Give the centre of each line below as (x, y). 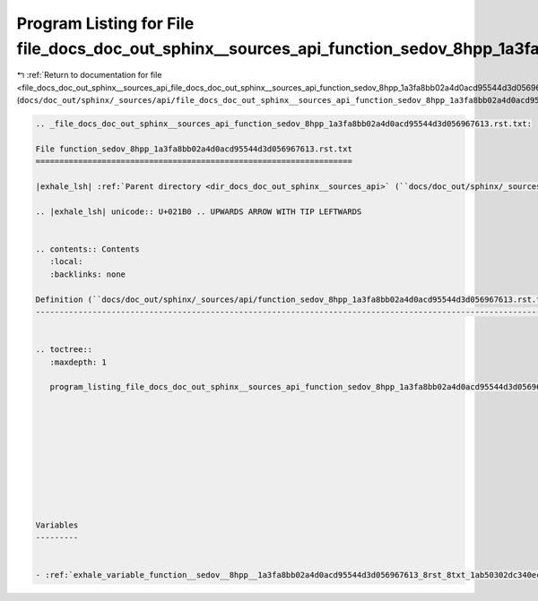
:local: (66, 262)
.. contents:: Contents (88, 249)
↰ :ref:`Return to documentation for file (89, 75)
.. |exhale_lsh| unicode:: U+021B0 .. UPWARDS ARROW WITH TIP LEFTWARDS (199, 211)
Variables (57, 525)
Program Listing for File (105, 23)
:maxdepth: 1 (78, 362)
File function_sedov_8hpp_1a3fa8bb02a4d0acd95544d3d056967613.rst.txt (194, 149)
